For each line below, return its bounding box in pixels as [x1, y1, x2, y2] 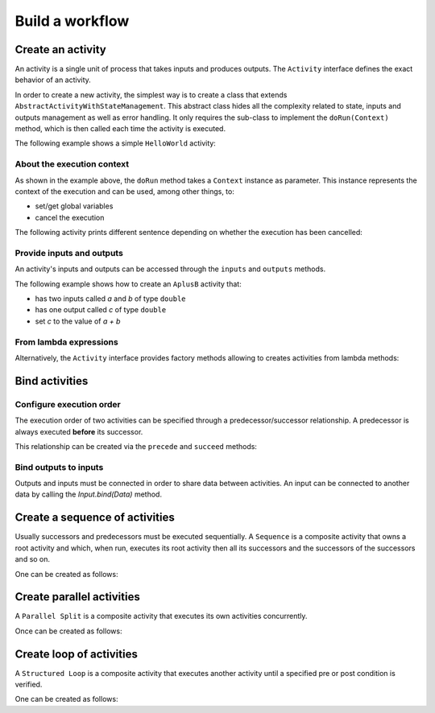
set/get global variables [35, 201, 114, 211]
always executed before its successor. [14, 427, 143, 436]
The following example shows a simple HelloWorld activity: [14, 138, 217, 148]
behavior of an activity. [14, 75, 92, 84]
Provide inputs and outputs [14, 247, 124, 258]
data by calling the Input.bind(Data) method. [14, 489, 163, 499]
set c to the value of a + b [35, 316, 121, 326]
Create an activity [14, 43, 106, 56]
